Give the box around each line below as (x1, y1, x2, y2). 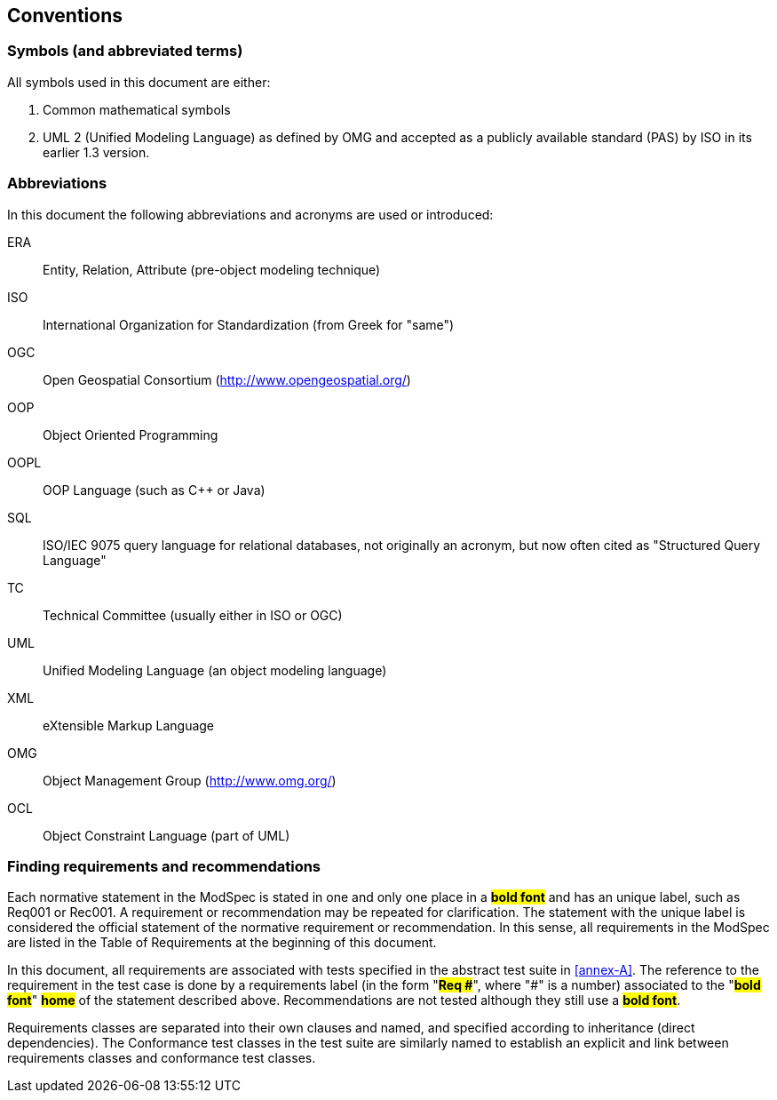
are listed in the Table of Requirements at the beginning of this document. (7, 935, 437, 951)
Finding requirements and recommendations (7, 857, 321, 875)
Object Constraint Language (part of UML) (43, 827, 290, 843)
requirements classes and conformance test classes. (7, 1050, 316, 1066)
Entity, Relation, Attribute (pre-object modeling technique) (43, 261, 381, 277)
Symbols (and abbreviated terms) (7, 42, 243, 60)
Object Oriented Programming (43, 426, 218, 442)
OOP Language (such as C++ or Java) (43, 482, 266, 498)
